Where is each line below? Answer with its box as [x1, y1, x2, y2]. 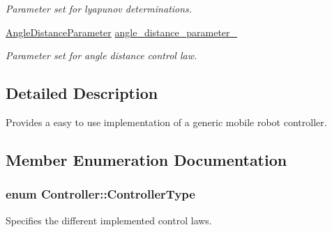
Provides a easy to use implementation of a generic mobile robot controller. [6, 114, 327, 129]
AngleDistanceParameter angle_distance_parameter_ [6, 24, 238, 39]
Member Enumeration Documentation [6, 148, 287, 170]
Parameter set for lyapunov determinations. [6, 1, 193, 15]
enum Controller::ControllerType [6, 185, 195, 203]
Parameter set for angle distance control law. [6, 48, 197, 63]
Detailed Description [6, 82, 158, 104]
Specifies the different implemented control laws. [6, 212, 212, 227]
